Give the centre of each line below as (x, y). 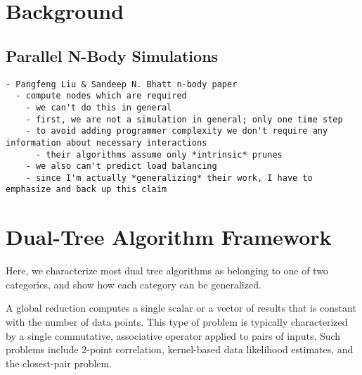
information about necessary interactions (106, 142)
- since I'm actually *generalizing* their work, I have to (169, 178)
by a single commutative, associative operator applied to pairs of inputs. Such (173, 335)
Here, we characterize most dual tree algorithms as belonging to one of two (167, 271)
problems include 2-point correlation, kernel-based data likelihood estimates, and (180, 349)
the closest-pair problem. (59, 363)
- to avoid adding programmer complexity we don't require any (177, 131)
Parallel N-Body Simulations (112, 55)
